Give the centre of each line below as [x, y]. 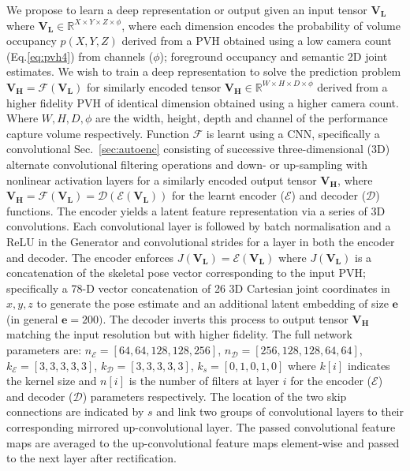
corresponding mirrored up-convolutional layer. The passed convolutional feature [201, 427]
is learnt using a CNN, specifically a [293, 133]
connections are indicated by [75, 411]
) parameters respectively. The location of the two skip [214, 396]
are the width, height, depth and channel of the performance [241, 118]
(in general [32, 318]
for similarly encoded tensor [154, 86]
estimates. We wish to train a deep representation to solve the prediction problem [204, 71]
